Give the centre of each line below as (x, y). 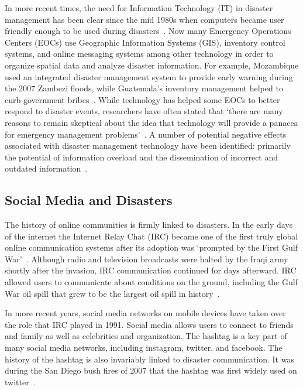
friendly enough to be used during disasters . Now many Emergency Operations (148, 31)
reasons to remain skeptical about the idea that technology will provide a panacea (151, 122)
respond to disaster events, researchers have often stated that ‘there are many (144, 111)
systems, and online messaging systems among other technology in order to (139, 54)
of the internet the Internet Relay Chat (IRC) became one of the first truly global (151, 236)
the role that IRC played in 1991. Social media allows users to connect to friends (149, 324)
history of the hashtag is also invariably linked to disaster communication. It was (149, 359)
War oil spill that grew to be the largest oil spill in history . (112, 293)
